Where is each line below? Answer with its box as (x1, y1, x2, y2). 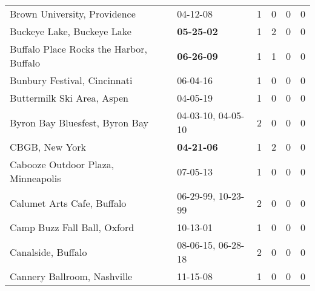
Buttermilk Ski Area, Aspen (10, 91, 128, 105)
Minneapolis (10, 171, 61, 185)
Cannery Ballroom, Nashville (10, 269, 133, 283)
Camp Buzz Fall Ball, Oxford (10, 220, 134, 234)
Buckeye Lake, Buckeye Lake (10, 24, 131, 38)
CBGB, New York (10, 140, 86, 154)
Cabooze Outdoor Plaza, (10, 157, 114, 171)
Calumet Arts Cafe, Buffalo (10, 195, 127, 210)
